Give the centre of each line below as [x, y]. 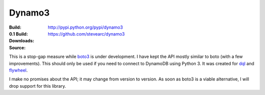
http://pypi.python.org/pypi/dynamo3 [85, 27]
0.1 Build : [18, 34]
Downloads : [22, 41]
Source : [17, 47]
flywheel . [18, 70]
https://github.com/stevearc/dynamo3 [86, 34]
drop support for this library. [38, 86]
